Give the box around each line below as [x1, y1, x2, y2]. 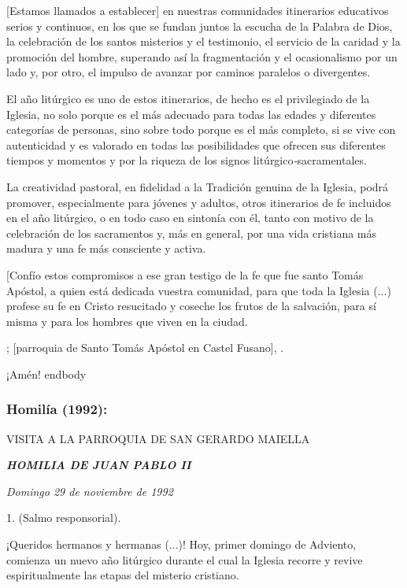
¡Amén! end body [6, 365, 87, 382]
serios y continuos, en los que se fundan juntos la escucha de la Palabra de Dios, [6, 17, 393, 34]
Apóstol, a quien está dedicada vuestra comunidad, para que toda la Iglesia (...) [6, 282, 391, 298]
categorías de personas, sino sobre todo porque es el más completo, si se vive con [6, 121, 396, 138]
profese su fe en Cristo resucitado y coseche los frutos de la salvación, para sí [6, 298, 376, 314]
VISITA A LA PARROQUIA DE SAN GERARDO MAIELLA [6, 430, 310, 446]
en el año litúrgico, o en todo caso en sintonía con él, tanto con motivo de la [6, 209, 374, 226]
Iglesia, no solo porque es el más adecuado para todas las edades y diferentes [6, 105, 376, 122]
